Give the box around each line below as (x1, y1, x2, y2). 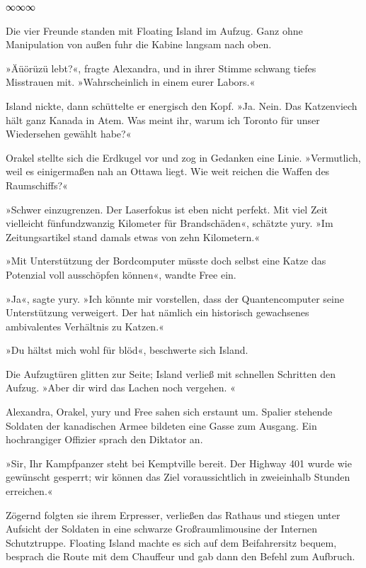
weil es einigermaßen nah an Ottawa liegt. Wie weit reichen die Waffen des (6, 164, 330, 179)
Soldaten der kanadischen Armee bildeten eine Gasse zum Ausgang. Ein (6, 418, 317, 433)
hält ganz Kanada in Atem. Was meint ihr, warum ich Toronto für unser (6, 112, 320, 127)
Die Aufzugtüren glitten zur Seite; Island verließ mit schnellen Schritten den (6, 366, 336, 381)
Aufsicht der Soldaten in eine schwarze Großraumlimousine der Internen (6, 521, 318, 536)
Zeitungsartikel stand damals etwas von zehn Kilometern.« (6, 229, 260, 244)
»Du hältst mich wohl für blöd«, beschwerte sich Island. (6, 343, 248, 357)
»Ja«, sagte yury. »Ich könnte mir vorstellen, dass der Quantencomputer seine (6, 291, 344, 306)
